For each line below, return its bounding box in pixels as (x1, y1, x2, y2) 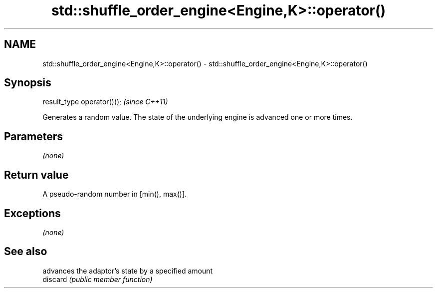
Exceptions (4, 207, 61, 220)
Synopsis (4, 76, 51, 89)
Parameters (4, 130, 63, 143)
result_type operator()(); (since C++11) (42, 97, 168, 106)
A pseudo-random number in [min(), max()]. (42, 190, 187, 199)
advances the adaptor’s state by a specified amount (42, 266, 213, 275)
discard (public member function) (42, 275, 153, 284)
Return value (4, 168, 69, 181)
